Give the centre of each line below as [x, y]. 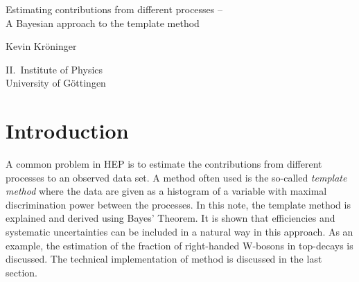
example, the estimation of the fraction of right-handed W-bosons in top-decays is [179, 245]
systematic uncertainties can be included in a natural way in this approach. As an [179, 232]
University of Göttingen [56, 83]
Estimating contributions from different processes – [114, 9]
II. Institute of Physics [54, 69]
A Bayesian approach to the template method [103, 23]
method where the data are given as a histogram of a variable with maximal [166, 191]
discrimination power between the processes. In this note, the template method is [178, 204]
